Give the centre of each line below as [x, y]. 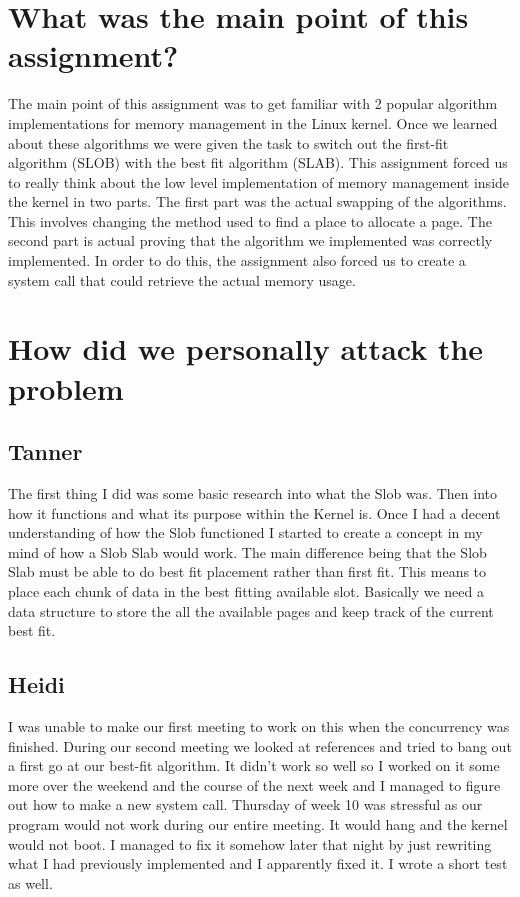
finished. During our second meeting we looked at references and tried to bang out [260, 745]
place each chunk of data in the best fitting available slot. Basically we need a [246, 590]
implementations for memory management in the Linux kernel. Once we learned [253, 122]
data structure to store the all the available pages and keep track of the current [251, 610]
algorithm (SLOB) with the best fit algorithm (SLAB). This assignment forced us [258, 162]
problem [66, 387]
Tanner [45, 451]
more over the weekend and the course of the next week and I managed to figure [254, 784]
